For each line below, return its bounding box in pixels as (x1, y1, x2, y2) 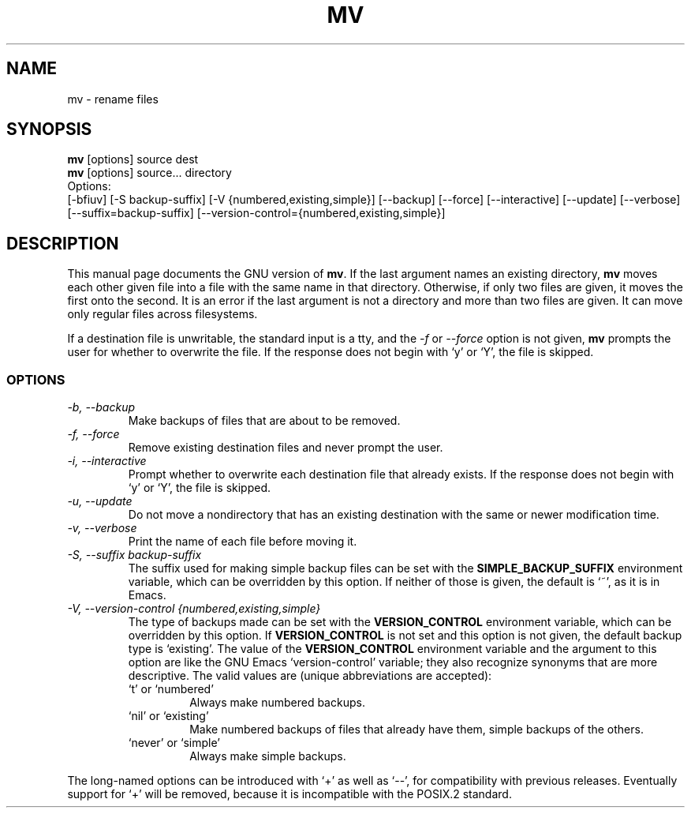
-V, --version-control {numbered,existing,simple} (67, 602, 321, 616)
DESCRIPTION (6, 233, 119, 253)
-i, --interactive (67, 454, 147, 468)
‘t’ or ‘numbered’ (128, 682, 214, 696)
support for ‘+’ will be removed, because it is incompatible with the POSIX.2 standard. (67, 787, 512, 801)
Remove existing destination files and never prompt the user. (128, 441, 443, 455)
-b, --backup (67, 400, 136, 415)
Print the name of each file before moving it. (128, 535, 357, 549)
